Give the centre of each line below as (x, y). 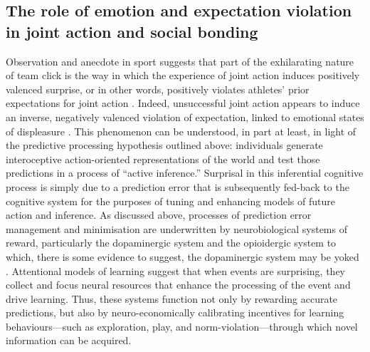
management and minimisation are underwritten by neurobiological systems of (176, 228)
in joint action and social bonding (132, 31)
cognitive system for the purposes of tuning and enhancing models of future (170, 201)
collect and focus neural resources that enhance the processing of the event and (178, 285)
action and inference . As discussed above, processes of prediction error (159, 215)
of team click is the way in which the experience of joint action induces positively (183, 75)
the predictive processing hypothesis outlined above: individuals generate (164, 145)
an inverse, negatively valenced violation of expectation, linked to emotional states (185, 117)
